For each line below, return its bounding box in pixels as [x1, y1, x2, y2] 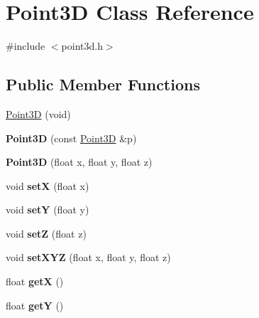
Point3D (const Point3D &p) [6, 130, 137, 145]
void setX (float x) [6, 178, 89, 193]
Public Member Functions [6, 73, 200, 95]
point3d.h [61, 38, 103, 53]
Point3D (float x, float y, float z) [6, 154, 153, 169]
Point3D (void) [6, 106, 71, 121]
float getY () [6, 297, 64, 312]
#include [6, 38, 45, 53]
